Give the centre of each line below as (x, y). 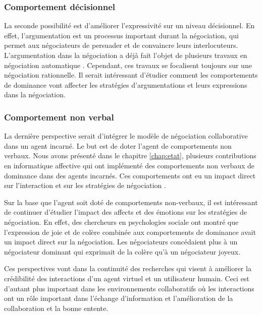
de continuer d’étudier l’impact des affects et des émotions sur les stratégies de (125, 212)
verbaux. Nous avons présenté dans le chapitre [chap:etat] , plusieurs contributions (130, 155)
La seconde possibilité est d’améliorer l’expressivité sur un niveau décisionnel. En (129, 25)
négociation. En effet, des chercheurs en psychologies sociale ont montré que (121, 222)
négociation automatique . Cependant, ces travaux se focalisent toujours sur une (128, 65)
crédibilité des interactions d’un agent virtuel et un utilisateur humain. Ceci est (127, 278)
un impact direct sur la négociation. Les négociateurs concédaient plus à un (121, 242)
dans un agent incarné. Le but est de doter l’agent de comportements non (118, 145)
